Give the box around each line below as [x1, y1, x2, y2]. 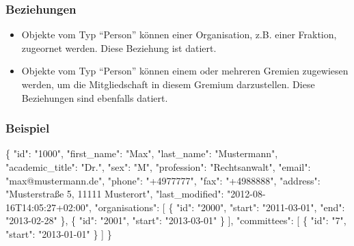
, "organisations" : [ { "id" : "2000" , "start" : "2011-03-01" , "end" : [88, 200, 345, 214]
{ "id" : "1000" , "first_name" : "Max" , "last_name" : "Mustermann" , [5, 146, 278, 161]
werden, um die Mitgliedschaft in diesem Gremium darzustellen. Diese [21, 77, 315, 91]
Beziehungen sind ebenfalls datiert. [21, 90, 168, 105]
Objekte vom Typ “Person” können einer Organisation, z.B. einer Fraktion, [21, 27, 337, 42]
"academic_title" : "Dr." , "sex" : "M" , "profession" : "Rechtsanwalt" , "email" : [5, 160, 311, 174]
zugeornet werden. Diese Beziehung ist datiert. [21, 40, 217, 55]
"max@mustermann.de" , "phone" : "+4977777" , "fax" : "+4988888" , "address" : [5, 173, 321, 187]
